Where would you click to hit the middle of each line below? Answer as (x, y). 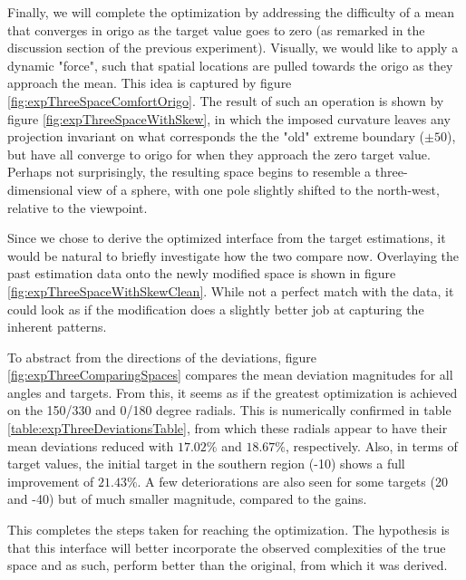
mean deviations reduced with (91, 445)
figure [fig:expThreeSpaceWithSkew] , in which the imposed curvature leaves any (229, 118)
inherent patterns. (57, 327)
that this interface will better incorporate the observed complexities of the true (227, 547)
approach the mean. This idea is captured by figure (150, 83)
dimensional (40, 189)
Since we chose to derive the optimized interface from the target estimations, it (227, 238)
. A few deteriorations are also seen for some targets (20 (292, 481)
